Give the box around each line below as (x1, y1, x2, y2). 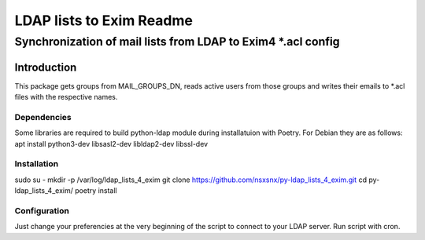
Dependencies (14, 111, 72, 122)
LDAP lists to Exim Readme (14, 12, 193, 29)
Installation (14, 158, 59, 169)
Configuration (14, 205, 70, 216)
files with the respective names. (14, 93, 118, 102)
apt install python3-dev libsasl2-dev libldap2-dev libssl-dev (14, 139, 209, 148)
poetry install (75, 186, 117, 195)
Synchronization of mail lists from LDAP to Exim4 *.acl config (14, 35, 340, 49)
